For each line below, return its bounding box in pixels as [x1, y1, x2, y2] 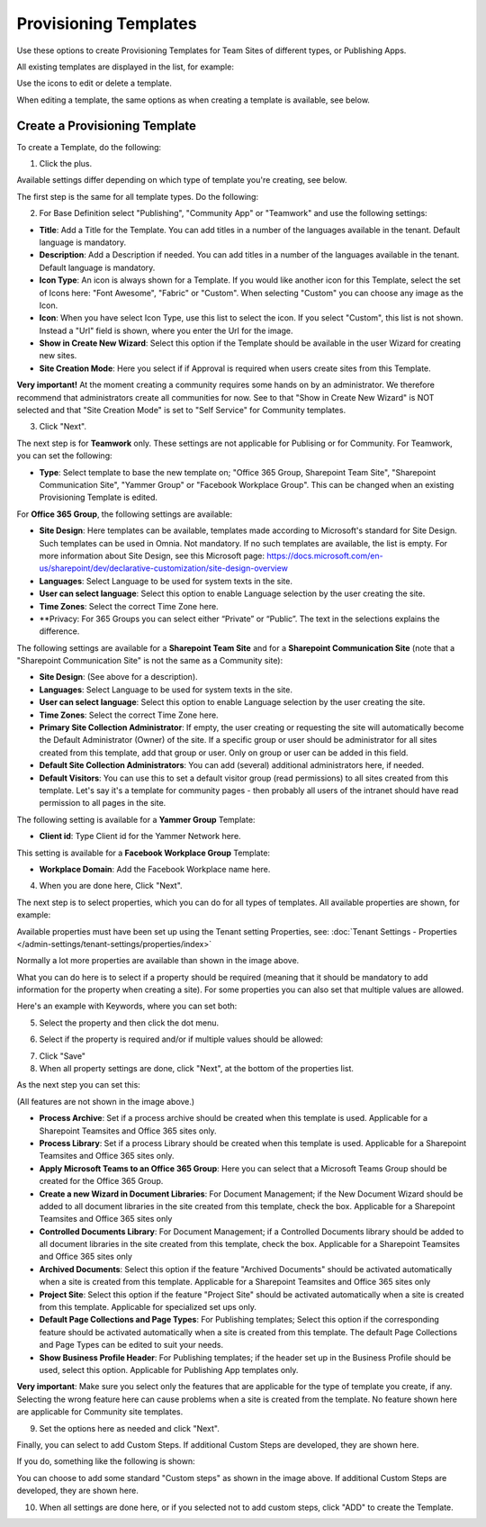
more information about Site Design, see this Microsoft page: [39, 550, 265, 561]
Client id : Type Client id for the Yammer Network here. [39, 831, 242, 842]
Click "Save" [39, 1050, 85, 1062]
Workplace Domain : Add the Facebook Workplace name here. [39, 863, 271, 874]
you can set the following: [16, 450, 112, 461]
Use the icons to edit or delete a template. [16, 77, 173, 89]
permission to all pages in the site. [39, 798, 166, 809]
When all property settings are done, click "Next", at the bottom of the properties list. [39, 1063, 355, 1074]
